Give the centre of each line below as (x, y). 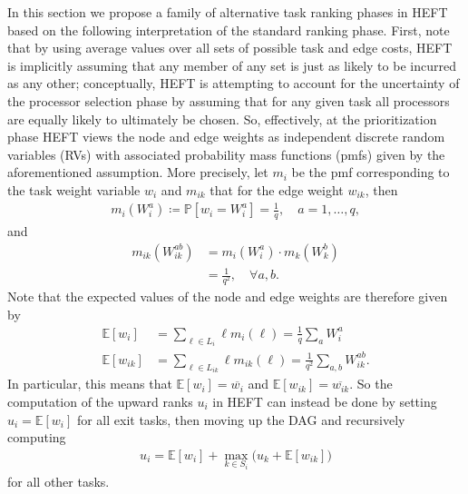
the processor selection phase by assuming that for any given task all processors (229, 100)
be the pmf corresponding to (370, 172)
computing (37, 437)
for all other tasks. (58, 481)
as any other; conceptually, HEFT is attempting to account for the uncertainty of (234, 83)
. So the (371, 384)
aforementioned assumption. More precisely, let (138, 172)
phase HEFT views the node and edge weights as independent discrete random (226, 137)
